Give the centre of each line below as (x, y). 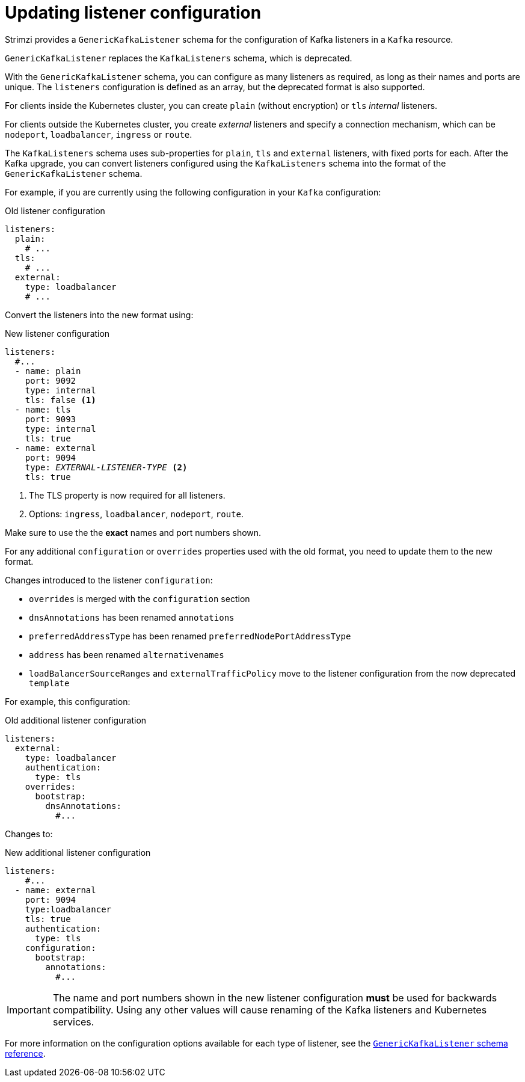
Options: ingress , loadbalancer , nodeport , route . (137, 514)
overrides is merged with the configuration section (140, 598)
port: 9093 (51, 419)
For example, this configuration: (68, 701)
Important (29, 1010)
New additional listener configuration (78, 852)
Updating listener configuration (133, 13)
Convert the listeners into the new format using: (99, 315)
